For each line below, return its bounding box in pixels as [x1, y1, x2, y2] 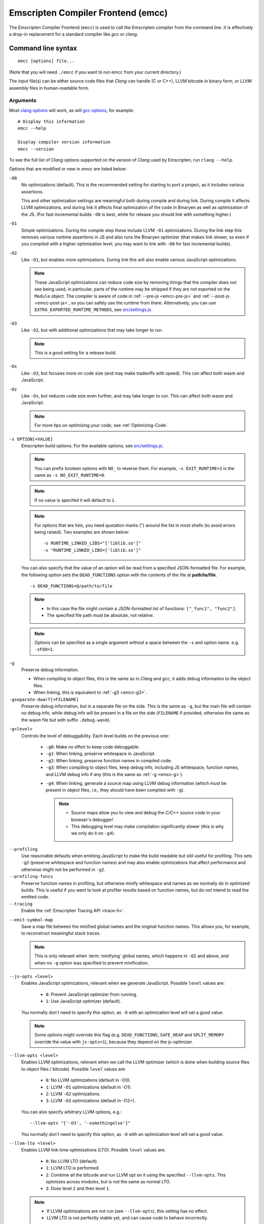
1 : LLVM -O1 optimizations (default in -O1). [45, 1084, 132, 1090]
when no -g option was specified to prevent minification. [34, 960, 149, 965]
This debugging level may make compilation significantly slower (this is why [71, 823, 224, 829]
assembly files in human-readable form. [9, 85, 89, 91]
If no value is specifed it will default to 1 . [34, 497, 116, 503]
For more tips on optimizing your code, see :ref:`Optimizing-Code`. [34, 423, 169, 428]
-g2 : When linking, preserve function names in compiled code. [45, 757, 172, 763]
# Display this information [18, 119, 85, 124]
